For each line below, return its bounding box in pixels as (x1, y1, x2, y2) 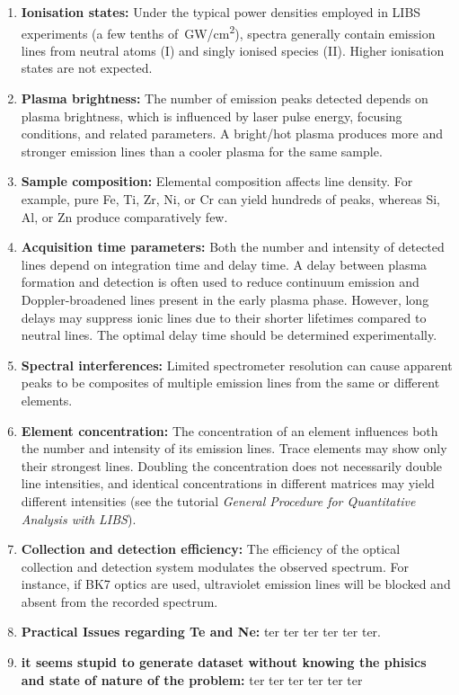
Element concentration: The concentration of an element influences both (21, 421, 438, 440)
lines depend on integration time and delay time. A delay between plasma (21, 254, 428, 273)
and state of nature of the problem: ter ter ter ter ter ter (21, 670, 363, 689)
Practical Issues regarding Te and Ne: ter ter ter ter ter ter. (21, 622, 381, 641)
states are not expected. (21, 58, 153, 77)
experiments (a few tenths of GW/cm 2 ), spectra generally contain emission (21, 21, 436, 42)
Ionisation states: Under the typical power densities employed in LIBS (21, 3, 421, 21)
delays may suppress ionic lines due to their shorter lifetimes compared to (21, 307, 427, 326)
